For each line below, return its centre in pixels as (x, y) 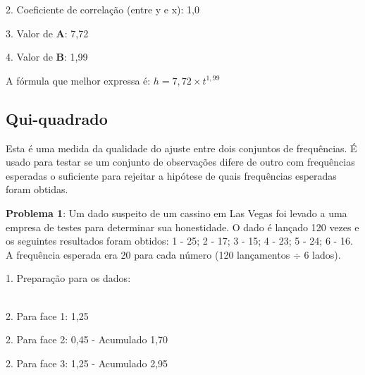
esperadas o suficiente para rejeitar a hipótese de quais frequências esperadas (171, 175)
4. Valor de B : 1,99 (47, 57)
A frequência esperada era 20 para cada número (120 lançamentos (148, 254)
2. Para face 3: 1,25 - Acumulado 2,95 (87, 363)
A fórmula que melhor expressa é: (78, 80)
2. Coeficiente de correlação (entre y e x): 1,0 (103, 9)
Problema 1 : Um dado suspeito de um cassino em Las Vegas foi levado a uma (177, 213)
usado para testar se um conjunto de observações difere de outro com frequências (180, 162)
